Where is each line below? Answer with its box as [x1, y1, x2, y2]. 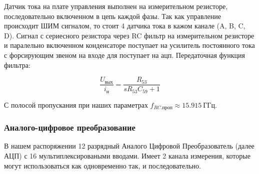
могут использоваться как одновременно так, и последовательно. [4, 160, 201, 171]
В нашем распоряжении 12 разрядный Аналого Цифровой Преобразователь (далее [4, 141, 254, 151]
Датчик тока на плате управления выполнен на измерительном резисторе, [4, 1, 228, 11]
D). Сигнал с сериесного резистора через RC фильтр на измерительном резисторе [4, 30, 254, 40]
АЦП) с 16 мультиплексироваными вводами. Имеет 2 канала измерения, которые [4, 150, 250, 161]
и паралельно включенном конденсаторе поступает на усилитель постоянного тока [4, 40, 255, 50]
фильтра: [4, 59, 30, 70]
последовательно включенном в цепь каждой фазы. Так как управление [4, 10, 221, 21]
